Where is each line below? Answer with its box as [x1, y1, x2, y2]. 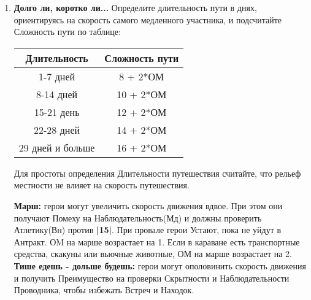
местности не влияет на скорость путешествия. [13, 179, 190, 191]
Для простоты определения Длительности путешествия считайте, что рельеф [13, 166, 301, 179]
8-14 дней [36, 87, 78, 101]
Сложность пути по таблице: [13, 25, 121, 38]
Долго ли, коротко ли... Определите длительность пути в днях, [13, 1, 257, 13]
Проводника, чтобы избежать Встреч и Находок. [13, 283, 194, 296]
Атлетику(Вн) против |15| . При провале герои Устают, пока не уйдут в [13, 223, 282, 236]
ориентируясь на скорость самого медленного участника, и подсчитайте [13, 13, 282, 26]
